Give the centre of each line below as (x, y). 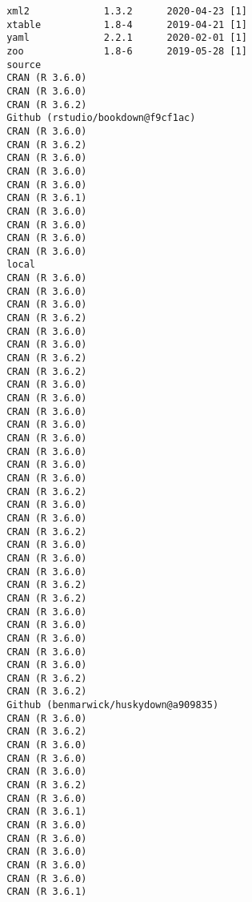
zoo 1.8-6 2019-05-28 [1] (127, 51)
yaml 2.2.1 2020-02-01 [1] (127, 38)
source (24, 64)
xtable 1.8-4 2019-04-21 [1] (127, 24)
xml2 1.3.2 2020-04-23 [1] (127, 11)
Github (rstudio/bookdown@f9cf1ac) (101, 118)
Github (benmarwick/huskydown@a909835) (113, 705)
